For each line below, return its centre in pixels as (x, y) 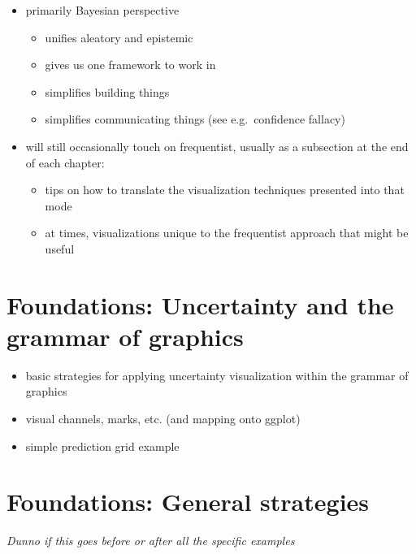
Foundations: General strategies (188, 502)
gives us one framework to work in (130, 65)
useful (60, 248)
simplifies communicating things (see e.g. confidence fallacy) (195, 119)
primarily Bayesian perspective (102, 10)
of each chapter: (65, 162)
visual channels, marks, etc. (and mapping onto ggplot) (163, 419)
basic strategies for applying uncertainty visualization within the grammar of (217, 375)
